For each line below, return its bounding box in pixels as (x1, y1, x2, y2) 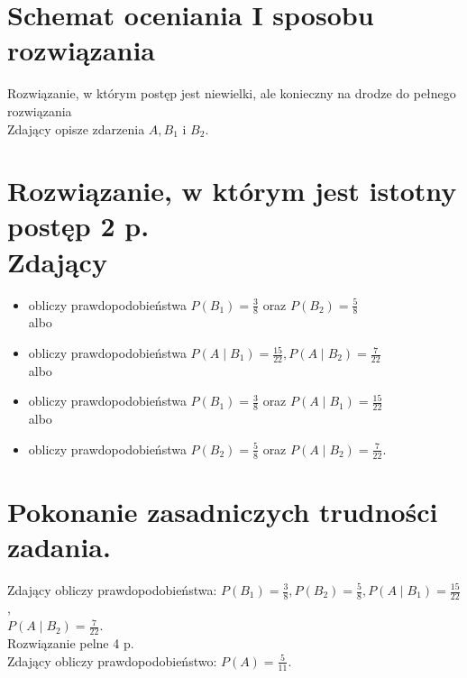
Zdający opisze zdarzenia (7, 119, 145, 138)
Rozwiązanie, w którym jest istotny (7, 172, 457, 209)
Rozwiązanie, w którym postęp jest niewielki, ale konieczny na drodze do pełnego (7, 84, 456, 103)
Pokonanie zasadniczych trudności (7, 492, 438, 529)
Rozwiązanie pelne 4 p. (7, 634, 134, 653)
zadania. (7, 528, 111, 565)
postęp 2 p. (7, 207, 150, 244)
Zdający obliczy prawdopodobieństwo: (7, 651, 217, 670)
